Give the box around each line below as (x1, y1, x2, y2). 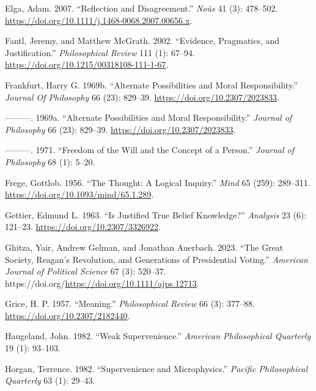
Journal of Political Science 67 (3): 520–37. (5, 265, 166, 278)
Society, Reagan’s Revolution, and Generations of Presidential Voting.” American (5, 253, 308, 265)
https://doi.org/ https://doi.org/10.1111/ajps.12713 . (5, 276, 199, 289)
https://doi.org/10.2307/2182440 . (5, 309, 130, 321)
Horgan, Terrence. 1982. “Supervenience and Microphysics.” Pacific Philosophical (5, 362, 307, 375)
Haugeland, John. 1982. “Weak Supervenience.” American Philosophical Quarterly (5, 329, 311, 342)
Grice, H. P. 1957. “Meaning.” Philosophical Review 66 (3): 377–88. (5, 297, 255, 310)
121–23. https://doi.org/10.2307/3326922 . (5, 220, 161, 233)
